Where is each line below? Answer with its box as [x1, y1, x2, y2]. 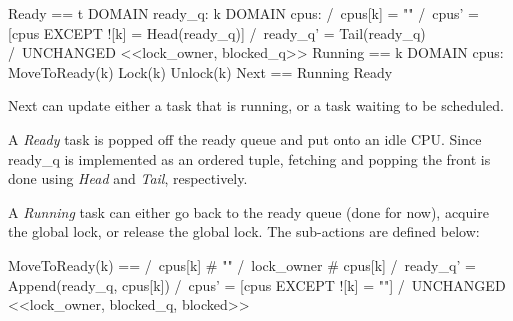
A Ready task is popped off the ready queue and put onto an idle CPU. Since [8, 128, 482, 149]
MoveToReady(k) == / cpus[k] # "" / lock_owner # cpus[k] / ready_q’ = [8, 254, 476, 275]
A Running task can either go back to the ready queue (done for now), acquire [8, 201, 489, 222]
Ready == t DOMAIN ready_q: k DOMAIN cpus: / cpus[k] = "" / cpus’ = [8, 3, 480, 23]
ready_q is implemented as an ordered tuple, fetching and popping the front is [8, 148, 491, 169]
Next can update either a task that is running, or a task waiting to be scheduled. [8, 95, 504, 116]
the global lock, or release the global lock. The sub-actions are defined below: [8, 221, 480, 242]
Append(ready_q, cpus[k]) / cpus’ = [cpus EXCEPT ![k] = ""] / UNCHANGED [8, 274, 506, 295]
